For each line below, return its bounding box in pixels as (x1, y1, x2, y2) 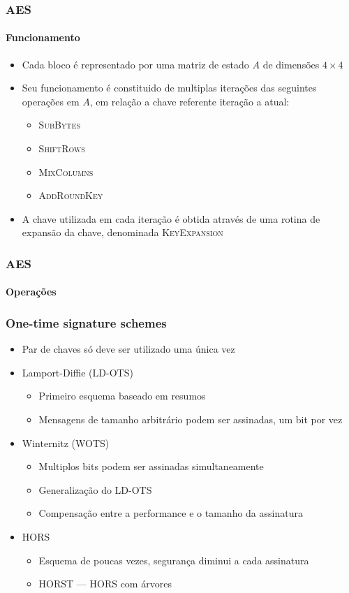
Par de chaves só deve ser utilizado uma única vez (22, 342, 235, 356)
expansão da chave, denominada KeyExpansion (22, 225, 223, 240)
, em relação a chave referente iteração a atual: (89, 94, 290, 108)
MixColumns (38, 164, 94, 179)
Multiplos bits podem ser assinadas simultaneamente (38, 459, 264, 474)
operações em (22, 94, 80, 108)
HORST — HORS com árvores (38, 576, 172, 591)
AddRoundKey (38, 188, 103, 203)
